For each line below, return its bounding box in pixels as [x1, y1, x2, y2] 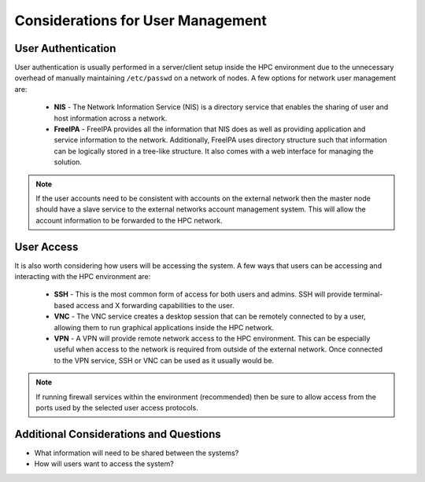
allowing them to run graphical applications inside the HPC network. [54, 322, 275, 332]
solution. [54, 157, 83, 167]
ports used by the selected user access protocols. [35, 403, 198, 412]
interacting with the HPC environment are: [14, 272, 151, 281]
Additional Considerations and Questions [14, 427, 221, 440]
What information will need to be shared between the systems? [34, 448, 239, 458]
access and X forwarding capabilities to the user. [76, 300, 235, 310]
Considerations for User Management [14, 12, 267, 29]
